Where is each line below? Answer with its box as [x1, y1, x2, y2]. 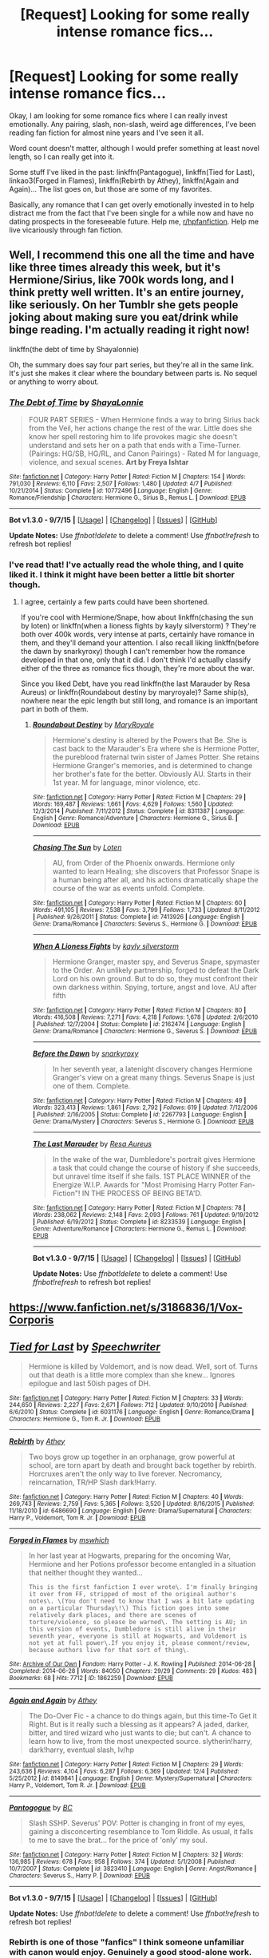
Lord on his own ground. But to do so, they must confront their [52, 974, 258, 984]
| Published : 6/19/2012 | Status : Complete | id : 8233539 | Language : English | [32, 1218, 246, 1227]
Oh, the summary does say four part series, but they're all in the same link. [9, 359, 255, 369]
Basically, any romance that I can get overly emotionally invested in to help [9, 200, 255, 209]
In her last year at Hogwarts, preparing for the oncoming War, [28, 1551, 231, 1560]
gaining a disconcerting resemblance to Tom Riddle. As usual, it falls [28, 1826, 254, 1836]
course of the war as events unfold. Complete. [52, 884, 205, 894]
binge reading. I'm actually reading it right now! [9, 323, 250, 337]
